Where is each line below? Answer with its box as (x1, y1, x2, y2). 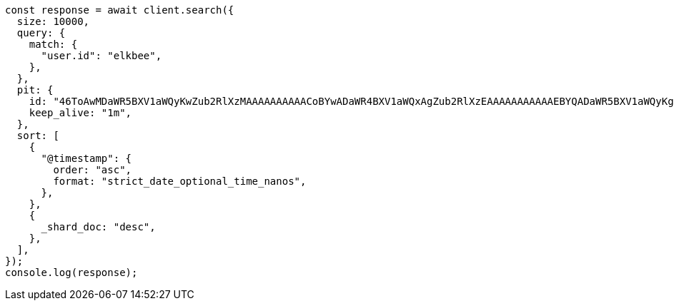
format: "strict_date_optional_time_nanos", (53, 175, 307, 187)
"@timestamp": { (41, 153, 132, 164)
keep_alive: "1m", (29, 107, 132, 118)
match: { (29, 39, 78, 50)
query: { (16, 27, 66, 39)
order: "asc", (53, 164, 132, 175)
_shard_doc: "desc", (41, 221, 156, 233)
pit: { (16, 84, 54, 96)
